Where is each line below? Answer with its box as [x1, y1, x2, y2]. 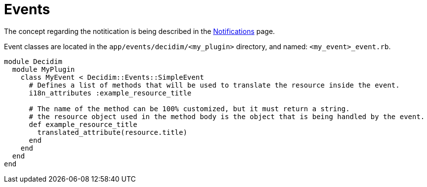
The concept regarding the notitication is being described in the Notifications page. [4, 27, 275, 35]
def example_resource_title [29, 120, 137, 128]
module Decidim [4, 57, 63, 65]
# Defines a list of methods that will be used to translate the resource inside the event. [29, 81, 400, 89]
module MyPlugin [12, 65, 75, 73]
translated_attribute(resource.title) [37, 128, 187, 136]
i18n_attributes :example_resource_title [29, 89, 192, 97]
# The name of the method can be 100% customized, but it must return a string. [29, 104, 350, 113]
